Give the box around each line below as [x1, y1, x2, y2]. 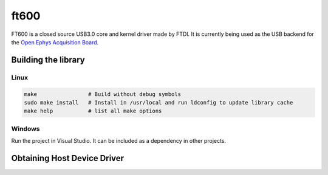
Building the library [11, 55, 85, 65]
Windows [11, 125, 40, 133]
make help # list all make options [24, 108, 162, 115]
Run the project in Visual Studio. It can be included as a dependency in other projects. [11, 137, 227, 145]
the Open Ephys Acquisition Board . [11, 38, 99, 46]
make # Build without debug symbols [24, 91, 182, 97]
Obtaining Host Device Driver [11, 153, 125, 163]
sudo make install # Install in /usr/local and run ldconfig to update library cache [24, 99, 293, 106]
